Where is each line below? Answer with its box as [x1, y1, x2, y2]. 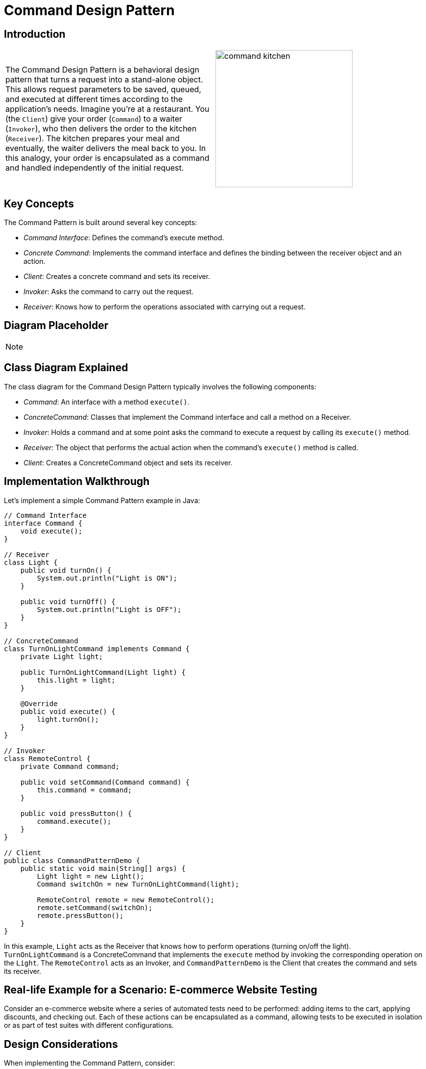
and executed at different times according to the [5, 94, 183, 104]
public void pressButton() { [20, 809, 132, 817]
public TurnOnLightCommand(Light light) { [20, 668, 186, 676]
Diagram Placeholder [4, 319, 109, 332]
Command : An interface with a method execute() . [24, 397, 189, 406]
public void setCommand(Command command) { [20, 778, 190, 786]
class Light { [4, 558, 58, 566]
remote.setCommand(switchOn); [37, 903, 153, 912]
